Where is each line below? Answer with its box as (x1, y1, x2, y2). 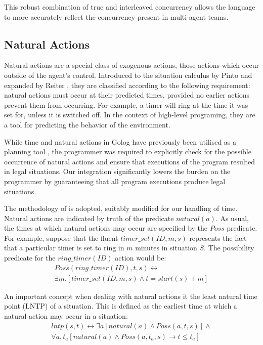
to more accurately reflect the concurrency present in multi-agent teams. (4, 11, 229, 22)
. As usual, (215, 212, 249, 223)
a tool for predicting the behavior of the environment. (4, 119, 170, 130)
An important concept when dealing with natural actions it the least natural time (4, 290, 257, 301)
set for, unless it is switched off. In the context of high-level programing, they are (4, 109, 255, 120)
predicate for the (4, 252, 56, 263)
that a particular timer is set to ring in (4, 242, 124, 253)
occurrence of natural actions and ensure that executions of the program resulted (4, 156, 255, 166)
